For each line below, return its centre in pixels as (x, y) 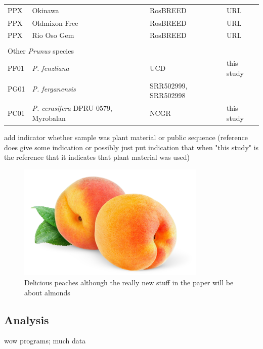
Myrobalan (49, 118)
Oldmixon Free (55, 23)
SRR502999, (169, 85)
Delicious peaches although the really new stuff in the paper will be (129, 282)
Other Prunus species (41, 50)
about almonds (47, 292)
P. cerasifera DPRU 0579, (72, 108)
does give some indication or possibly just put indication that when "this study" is (131, 147)
